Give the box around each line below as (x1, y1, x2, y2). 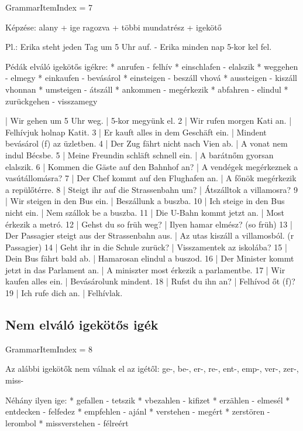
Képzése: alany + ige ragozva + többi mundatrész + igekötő (5, 21, 222, 33)
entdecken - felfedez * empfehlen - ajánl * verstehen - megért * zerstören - (5, 405, 270, 418)
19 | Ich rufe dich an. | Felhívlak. (5, 287, 123, 299)
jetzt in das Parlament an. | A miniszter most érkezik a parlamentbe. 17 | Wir (5, 263, 285, 276)
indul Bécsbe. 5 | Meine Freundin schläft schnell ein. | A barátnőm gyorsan (5, 148, 274, 161)
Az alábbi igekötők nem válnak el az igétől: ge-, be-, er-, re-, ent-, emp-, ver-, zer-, (5, 362, 299, 375)
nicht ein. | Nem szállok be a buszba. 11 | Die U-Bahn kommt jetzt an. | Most (5, 206, 284, 218)
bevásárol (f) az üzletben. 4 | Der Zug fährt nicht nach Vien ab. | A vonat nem (5, 137, 288, 150)
